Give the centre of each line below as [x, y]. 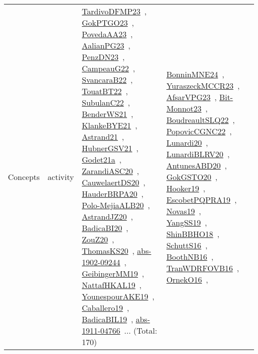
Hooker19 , [186, 188]
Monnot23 [184, 108]
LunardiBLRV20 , [198, 154]
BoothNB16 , [190, 256]
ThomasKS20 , [108, 251]
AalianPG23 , [106, 45]
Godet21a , [102, 159]
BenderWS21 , [108, 114]
